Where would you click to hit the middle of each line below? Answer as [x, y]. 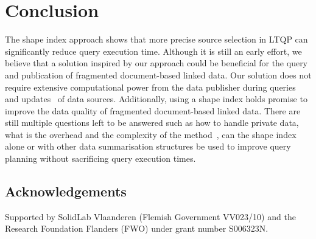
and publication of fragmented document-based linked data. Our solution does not [158, 74]
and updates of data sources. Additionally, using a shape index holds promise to [156, 99]
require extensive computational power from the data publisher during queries [150, 87]
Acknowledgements [66, 191]
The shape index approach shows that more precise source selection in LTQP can [156, 39]
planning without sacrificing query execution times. [100, 158]
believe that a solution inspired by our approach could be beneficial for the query [156, 63]
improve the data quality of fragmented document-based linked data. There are [153, 110]
